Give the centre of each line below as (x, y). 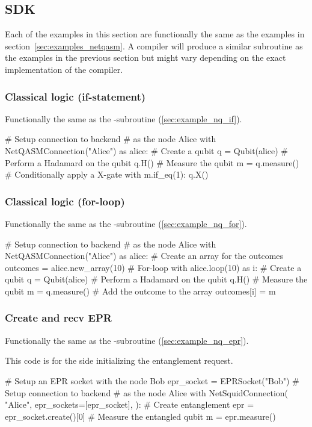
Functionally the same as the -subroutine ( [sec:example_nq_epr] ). (127, 340)
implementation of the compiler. (64, 69)
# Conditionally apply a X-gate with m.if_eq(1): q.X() (107, 174)
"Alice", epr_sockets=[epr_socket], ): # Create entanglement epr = (130, 404)
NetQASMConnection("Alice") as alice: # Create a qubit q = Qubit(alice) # (147, 150)
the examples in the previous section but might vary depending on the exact (145, 58)
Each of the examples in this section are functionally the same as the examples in (155, 34)
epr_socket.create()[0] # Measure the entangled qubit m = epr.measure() (140, 416)
